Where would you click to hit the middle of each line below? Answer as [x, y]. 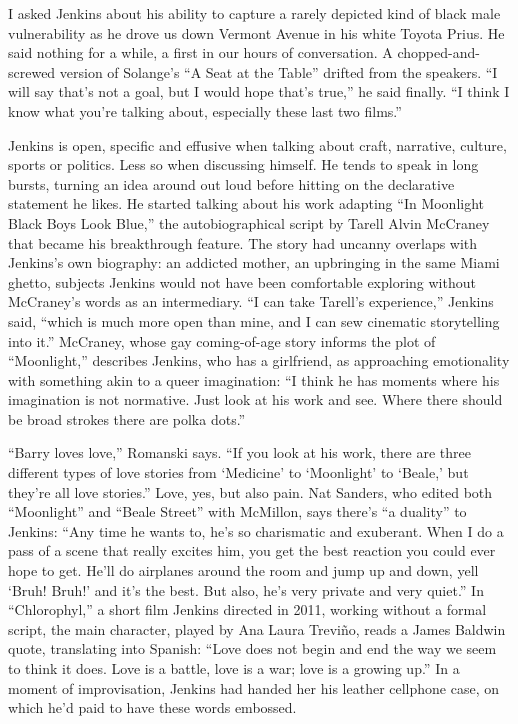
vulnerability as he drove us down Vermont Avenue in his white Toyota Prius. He [256, 32]
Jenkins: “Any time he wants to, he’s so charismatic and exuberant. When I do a [256, 530]
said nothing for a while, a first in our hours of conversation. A [200, 52]
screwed [32, 71]
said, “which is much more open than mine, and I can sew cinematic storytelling [254, 320]
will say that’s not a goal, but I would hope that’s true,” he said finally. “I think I [259, 91]
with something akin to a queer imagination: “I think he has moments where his [254, 379]
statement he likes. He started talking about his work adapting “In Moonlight [246, 203]
